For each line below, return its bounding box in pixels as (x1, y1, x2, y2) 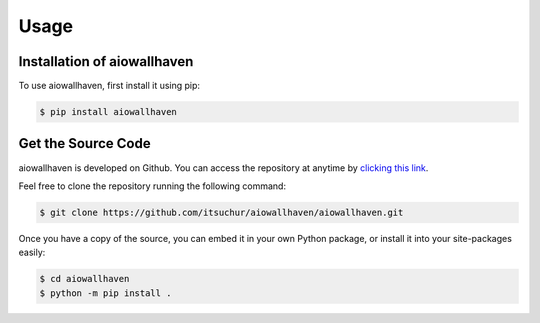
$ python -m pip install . (39, 287, 172, 299)
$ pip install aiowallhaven (39, 106, 177, 118)
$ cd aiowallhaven (39, 273, 130, 285)
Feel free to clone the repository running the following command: (18, 180, 287, 192)
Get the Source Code (18, 135, 151, 152)
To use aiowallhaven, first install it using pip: (18, 80, 200, 92)
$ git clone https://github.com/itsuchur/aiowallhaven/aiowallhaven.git (39, 206, 404, 218)
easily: (18, 246, 46, 259)
